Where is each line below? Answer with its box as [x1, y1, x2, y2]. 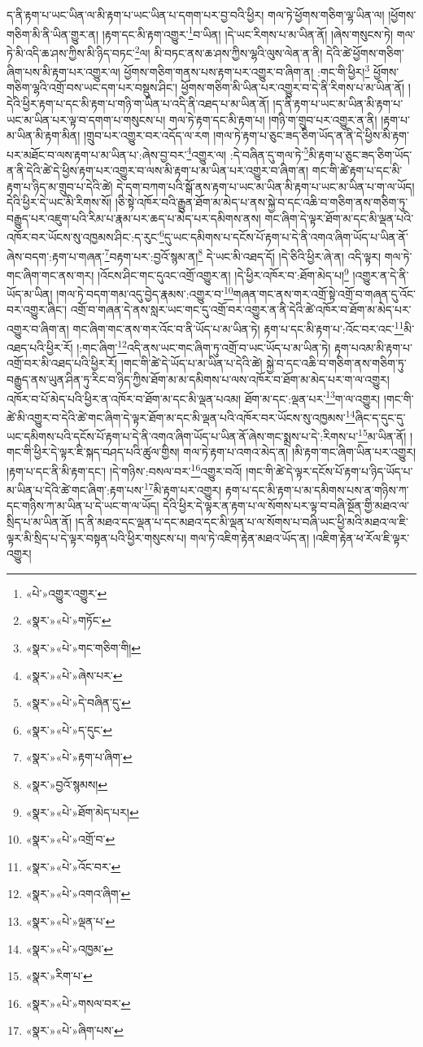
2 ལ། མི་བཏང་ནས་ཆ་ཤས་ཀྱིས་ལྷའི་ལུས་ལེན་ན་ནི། [134, 41, 323, 61]
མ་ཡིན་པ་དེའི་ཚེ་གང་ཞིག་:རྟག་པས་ [7, 481, 144, 498]
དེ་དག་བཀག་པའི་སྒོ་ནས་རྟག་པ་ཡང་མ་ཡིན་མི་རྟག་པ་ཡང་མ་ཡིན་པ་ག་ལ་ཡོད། [116, 177, 415, 194]
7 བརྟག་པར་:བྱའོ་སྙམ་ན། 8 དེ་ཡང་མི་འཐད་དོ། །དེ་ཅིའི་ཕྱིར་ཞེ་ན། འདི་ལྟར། [104, 245, 382, 264]
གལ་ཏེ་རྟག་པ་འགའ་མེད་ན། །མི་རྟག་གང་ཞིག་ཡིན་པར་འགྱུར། [183, 443, 416, 460]
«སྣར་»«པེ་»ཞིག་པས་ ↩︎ [25, 1022, 124, 1039]
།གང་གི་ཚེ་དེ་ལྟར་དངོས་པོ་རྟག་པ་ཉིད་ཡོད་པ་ [246, 462, 413, 479]
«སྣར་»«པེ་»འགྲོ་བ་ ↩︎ [25, 831, 116, 848]
